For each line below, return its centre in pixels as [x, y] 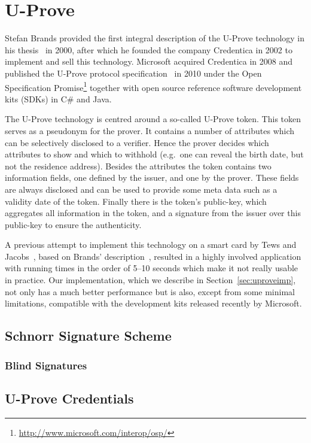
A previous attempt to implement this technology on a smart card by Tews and [151, 245]
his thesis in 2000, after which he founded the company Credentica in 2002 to [149, 49]
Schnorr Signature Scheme [88, 336]
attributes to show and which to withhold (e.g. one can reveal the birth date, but [154, 154]
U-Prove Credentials [69, 398]
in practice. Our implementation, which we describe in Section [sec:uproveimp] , [150, 280]
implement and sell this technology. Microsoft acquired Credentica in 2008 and [149, 61]
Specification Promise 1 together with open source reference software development [153, 86]
